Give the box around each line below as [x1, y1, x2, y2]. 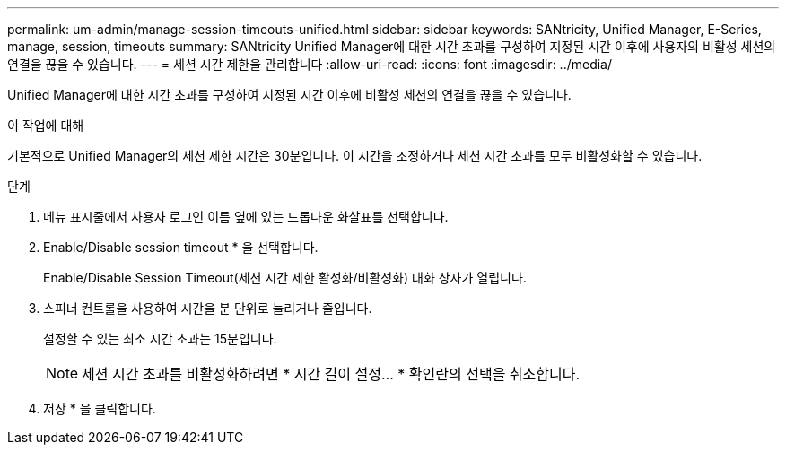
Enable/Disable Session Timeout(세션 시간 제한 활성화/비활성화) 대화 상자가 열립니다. [43, 270, 527, 285]
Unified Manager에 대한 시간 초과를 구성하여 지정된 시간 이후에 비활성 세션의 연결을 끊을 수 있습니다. [7, 87, 572, 102]
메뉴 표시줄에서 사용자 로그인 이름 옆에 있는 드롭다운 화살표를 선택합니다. [43, 209, 449, 224]
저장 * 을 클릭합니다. [43, 401, 156, 416]
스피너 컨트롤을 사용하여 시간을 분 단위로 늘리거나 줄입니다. [43, 300, 372, 316]
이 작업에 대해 [7, 117, 84, 133]
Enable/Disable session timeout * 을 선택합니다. [43, 239, 319, 255]
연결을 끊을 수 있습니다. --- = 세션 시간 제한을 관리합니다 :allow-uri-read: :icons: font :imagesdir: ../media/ [7, 56, 613, 72]
